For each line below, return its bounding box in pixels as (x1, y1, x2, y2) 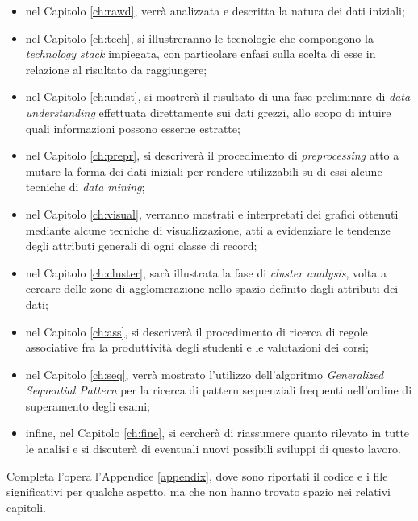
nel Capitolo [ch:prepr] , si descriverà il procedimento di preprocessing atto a (25, 147, 399, 164)
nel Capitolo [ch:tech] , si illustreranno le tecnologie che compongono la (25, 29, 374, 46)
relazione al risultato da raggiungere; (25, 60, 207, 77)
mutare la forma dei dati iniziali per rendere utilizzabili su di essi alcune (25, 162, 382, 179)
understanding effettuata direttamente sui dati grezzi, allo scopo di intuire (25, 103, 391, 120)
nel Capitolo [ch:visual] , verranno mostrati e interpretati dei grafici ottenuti (25, 205, 399, 222)
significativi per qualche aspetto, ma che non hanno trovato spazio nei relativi (6, 483, 391, 500)
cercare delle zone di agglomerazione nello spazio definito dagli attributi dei (25, 280, 399, 297)
